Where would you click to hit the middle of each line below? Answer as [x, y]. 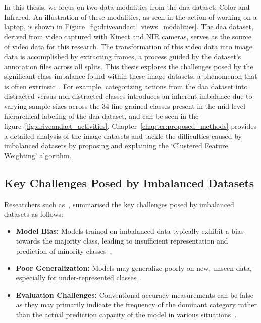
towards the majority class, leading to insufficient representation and [122, 241]
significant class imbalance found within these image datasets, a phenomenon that [131, 76]
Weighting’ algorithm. [38, 155]
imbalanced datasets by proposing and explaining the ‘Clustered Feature [116, 146]
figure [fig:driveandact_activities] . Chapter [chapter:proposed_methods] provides [130, 126]
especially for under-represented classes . [79, 278]
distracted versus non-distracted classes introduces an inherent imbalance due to [128, 96]
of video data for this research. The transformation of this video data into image [128, 46]
